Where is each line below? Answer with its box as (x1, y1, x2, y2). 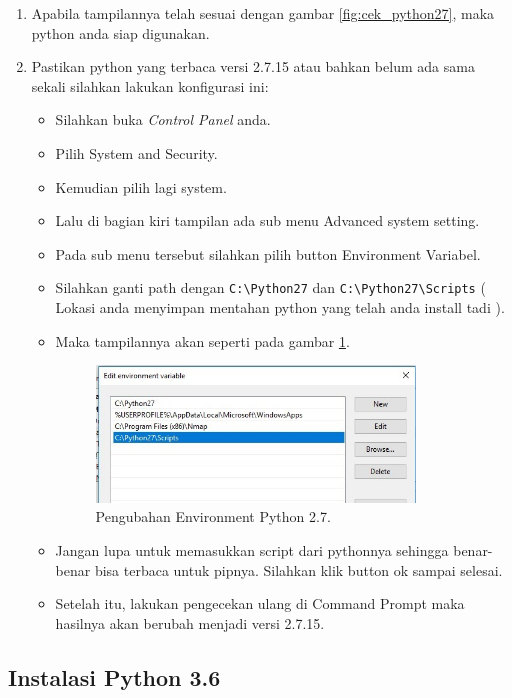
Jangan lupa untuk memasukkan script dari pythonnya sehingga (55, 540, 449, 561)
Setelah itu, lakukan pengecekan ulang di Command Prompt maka (55, 593, 465, 614)
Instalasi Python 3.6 (8, 661, 221, 692)
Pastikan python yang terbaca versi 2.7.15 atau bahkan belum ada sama (31, 56, 475, 77)
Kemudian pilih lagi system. (55, 176, 227, 197)
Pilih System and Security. (55, 142, 218, 163)
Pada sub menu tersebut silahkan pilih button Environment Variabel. (55, 243, 481, 264)
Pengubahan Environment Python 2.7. (95, 506, 331, 527)
